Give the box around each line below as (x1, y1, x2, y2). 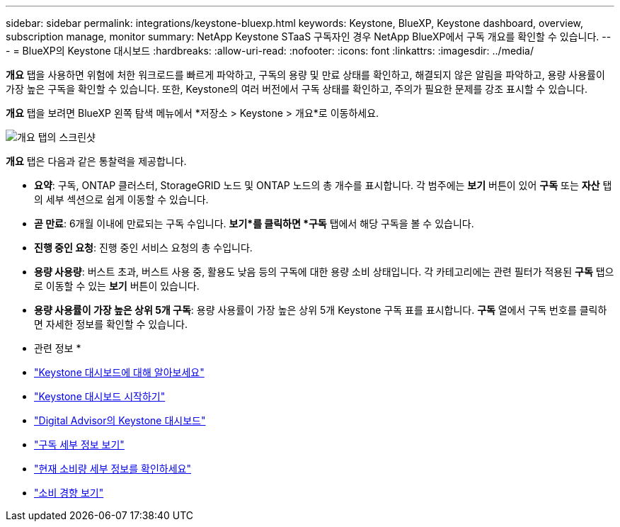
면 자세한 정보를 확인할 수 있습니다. (34, 318, 188, 330)
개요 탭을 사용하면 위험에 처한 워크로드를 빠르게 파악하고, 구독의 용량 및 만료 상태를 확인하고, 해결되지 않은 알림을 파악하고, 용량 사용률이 (6, 69, 605, 81)
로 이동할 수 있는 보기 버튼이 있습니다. (34, 280, 200, 292)
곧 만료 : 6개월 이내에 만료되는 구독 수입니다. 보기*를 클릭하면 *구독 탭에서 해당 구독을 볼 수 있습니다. (34, 217, 474, 229)
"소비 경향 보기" (34, 487, 104, 499)
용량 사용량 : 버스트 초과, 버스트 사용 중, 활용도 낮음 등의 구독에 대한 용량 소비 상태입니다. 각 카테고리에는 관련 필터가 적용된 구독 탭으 (34, 266, 614, 278)
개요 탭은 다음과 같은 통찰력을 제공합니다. (6, 155, 187, 167)
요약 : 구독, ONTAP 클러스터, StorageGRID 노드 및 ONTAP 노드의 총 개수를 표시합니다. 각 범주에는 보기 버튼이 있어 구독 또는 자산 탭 (34, 179, 612, 191)
